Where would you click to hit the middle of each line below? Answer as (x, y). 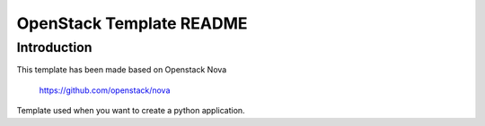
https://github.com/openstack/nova (105, 90)
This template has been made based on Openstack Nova (122, 70)
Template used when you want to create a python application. (131, 111)
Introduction (54, 47)
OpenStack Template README (132, 23)
